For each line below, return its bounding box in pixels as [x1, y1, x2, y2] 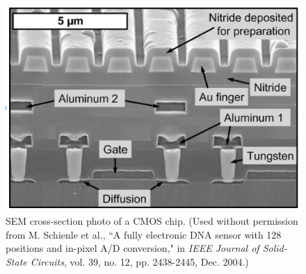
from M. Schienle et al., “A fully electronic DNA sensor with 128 [6, 227, 282, 241]
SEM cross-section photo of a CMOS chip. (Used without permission [6, 214, 298, 228]
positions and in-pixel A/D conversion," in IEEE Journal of [6, 241, 259, 255]
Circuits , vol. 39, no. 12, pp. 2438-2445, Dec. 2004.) [30, 254, 249, 268]
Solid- [262, 241, 287, 255]
